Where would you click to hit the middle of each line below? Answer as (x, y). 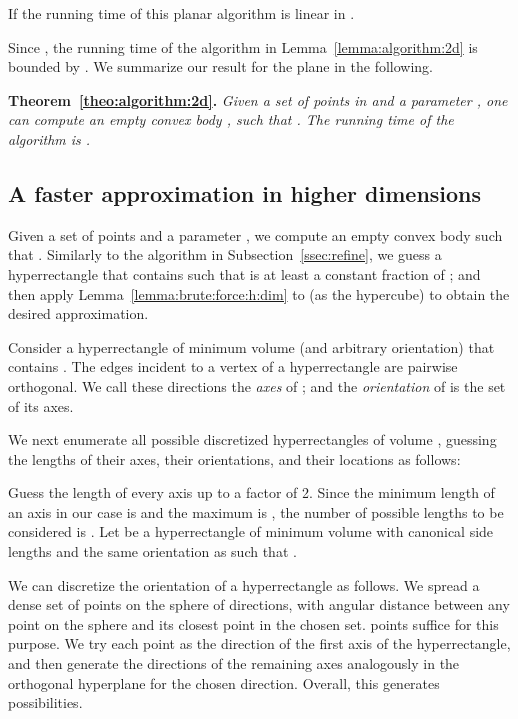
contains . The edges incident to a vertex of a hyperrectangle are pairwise (233, 366)
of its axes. (41, 405)
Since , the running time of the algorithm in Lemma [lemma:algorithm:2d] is (243, 46)
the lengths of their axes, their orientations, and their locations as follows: (234, 458)
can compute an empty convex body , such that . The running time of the (231, 119)
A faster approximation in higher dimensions (245, 192)
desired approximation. (78, 313)
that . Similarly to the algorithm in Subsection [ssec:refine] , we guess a (225, 254)
